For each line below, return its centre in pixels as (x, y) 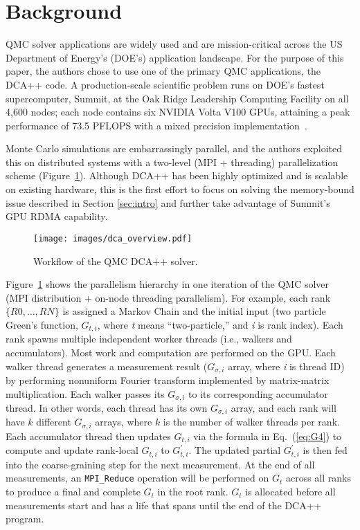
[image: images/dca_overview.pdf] (113, 238)
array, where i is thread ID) (286, 366)
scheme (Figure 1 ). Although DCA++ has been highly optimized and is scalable (177, 175)
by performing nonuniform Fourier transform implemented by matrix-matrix (168, 380)
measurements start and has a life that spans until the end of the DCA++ (164, 505)
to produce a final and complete (73, 492)
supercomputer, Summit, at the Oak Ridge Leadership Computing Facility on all (177, 98)
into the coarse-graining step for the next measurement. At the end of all (160, 464)
